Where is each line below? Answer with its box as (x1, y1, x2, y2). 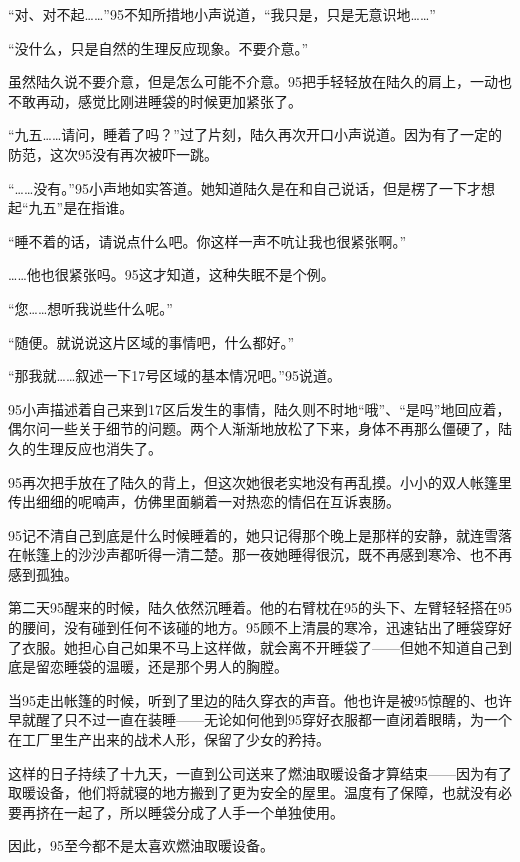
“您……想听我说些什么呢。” (8, 297, 173, 318)
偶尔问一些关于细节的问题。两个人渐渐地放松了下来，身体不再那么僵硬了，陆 (8, 418, 512, 439)
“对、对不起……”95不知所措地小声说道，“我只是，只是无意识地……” (8, 4, 436, 24)
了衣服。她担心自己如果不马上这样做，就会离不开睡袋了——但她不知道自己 (8, 636, 498, 657)
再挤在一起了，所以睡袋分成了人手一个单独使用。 (21, 801, 344, 822)
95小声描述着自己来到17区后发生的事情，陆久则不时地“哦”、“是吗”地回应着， (8, 398, 511, 419)
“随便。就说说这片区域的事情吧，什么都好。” (8, 331, 295, 352)
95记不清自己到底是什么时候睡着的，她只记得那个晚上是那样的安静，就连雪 (8, 524, 498, 545)
